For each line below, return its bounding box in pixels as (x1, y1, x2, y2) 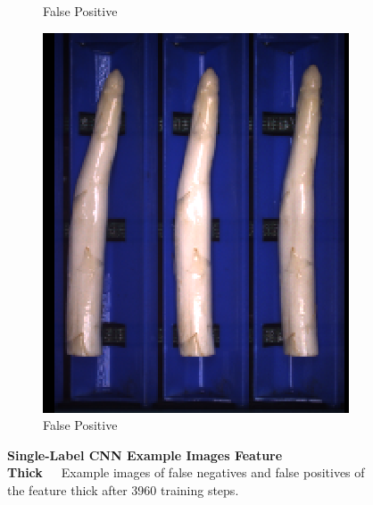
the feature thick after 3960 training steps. (7, 480, 239, 499)
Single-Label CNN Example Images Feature (7, 445, 283, 464)
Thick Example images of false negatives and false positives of (7, 463, 365, 482)
